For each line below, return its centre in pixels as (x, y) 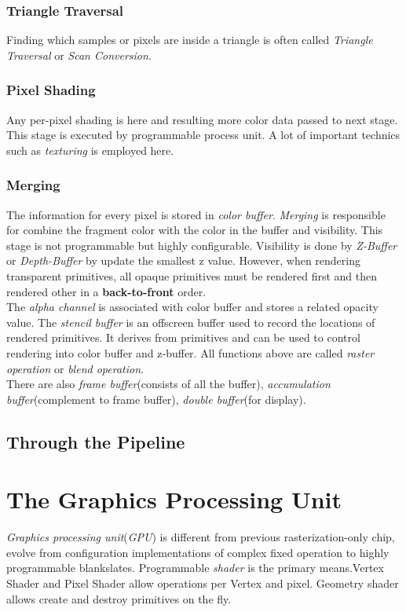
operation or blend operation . (75, 368)
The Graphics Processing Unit (174, 499)
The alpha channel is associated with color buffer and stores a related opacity (192, 307)
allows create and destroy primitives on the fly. (119, 598)
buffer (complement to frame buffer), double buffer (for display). (156, 399)
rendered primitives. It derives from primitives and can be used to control (183, 337)
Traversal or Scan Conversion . (79, 55)
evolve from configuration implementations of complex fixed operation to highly (198, 552)
